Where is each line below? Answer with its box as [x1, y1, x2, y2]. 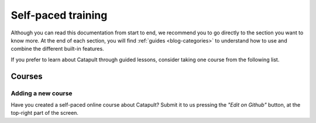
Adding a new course [11, 89, 73, 97]
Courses [11, 71, 43, 81]
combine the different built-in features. [11, 45, 105, 52]
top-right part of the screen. [11, 110, 79, 117]
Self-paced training [11, 9, 108, 22]
